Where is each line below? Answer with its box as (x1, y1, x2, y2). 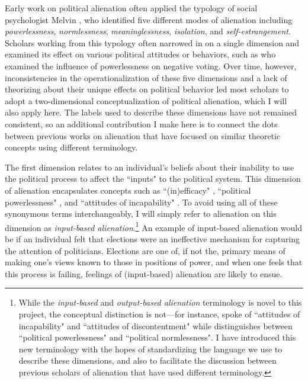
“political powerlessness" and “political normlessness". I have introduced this (18, 331, 296, 344)
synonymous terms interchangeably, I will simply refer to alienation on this (5, 207, 277, 220)
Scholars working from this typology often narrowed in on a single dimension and (5, 36, 300, 49)
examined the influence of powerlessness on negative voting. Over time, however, (5, 59, 297, 72)
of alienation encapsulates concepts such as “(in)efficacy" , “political (5, 184, 251, 196)
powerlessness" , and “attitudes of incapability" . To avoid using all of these (5, 195, 278, 208)
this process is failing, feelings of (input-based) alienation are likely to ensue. (5, 267, 283, 280)
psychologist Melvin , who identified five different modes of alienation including (5, 13, 293, 25)
